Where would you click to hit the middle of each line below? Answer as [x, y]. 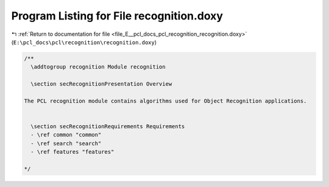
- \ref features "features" [73, 152]
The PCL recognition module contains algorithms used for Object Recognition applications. [165, 101]
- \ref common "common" [66, 135]
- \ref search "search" [66, 143]
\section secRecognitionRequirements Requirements [108, 127]
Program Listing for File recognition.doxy [117, 16]
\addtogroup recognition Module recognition [98, 67]
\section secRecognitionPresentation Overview [101, 84]
